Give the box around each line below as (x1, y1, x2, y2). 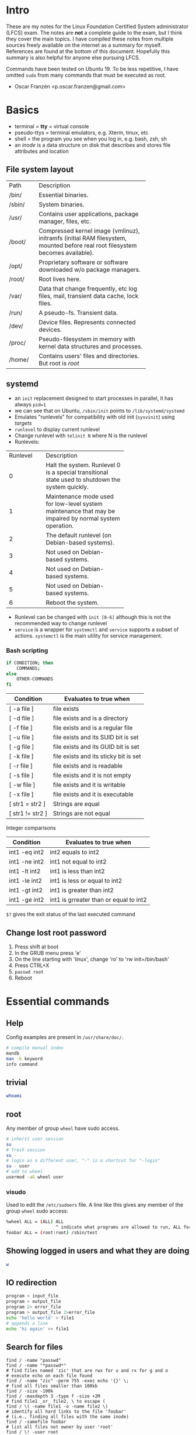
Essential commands (6, 995, 110, 1008)
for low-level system (45, 499, 103, 508)
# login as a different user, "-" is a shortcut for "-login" (6, 1157, 160, 1164)
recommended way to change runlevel (14, 619, 107, 626)
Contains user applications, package (38, 210, 139, 218)
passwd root (14, 969, 44, 975)
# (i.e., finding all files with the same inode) (6, 1414, 129, 1420)
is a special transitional (45, 468, 108, 476)
